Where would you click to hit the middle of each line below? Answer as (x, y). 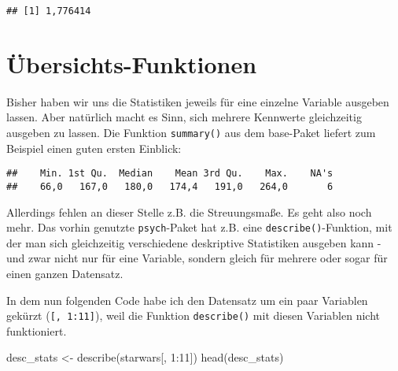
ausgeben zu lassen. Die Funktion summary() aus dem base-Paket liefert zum (191, 132)
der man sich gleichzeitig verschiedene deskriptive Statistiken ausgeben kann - (194, 242)
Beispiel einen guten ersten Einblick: (94, 148)
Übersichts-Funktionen (132, 63)
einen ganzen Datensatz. (65, 273)
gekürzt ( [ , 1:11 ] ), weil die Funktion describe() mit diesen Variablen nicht (193, 315)
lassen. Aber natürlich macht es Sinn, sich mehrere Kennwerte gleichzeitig (184, 117)
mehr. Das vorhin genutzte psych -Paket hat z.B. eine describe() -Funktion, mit (199, 227)
